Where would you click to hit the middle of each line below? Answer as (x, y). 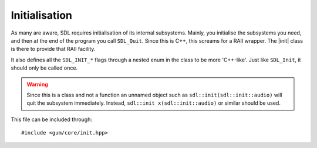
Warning (37, 84)
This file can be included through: (52, 119)
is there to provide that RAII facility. (53, 49)
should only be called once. (44, 68)
